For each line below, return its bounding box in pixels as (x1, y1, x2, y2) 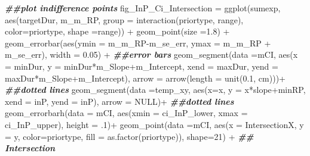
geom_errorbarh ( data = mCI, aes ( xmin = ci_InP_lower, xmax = (5, 107, 248, 119)
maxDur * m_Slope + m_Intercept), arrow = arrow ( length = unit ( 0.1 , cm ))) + (5, 71, 286, 84)
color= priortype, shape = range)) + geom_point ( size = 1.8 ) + (5, 25, 230, 38)
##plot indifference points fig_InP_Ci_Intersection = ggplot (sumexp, (5, 2, 281, 14)
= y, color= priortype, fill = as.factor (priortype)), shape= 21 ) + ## (5, 130, 254, 142)
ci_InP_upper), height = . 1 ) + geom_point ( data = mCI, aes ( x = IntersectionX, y (5, 118, 304, 130)
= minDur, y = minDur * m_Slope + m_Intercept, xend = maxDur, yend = (5, 60, 278, 72)
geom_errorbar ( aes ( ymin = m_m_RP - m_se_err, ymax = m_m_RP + (5, 36, 271, 49)
